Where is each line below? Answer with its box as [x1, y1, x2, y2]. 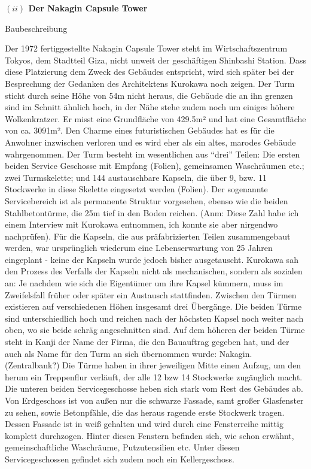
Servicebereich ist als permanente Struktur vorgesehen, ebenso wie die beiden [5, 194, 288, 207]
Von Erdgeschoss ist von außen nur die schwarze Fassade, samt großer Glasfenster [5, 394, 304, 406]
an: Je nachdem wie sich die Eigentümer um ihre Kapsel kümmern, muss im [5, 277, 283, 289]
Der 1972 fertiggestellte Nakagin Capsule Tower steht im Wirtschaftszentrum [5, 42, 288, 55]
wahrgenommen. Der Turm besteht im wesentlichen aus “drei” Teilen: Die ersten [5, 147, 300, 160]
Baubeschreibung [5, 22, 68, 34]
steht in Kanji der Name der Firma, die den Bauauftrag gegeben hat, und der [5, 335, 289, 348]
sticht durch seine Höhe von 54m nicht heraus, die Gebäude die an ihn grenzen [5, 89, 293, 101]
